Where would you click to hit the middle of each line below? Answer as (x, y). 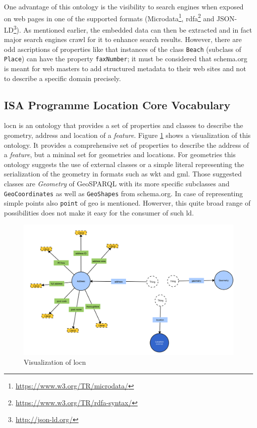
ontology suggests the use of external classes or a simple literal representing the (124, 164)
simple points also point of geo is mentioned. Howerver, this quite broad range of (127, 203)
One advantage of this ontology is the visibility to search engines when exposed (124, 6)
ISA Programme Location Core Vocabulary (117, 105)
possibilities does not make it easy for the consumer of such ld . (99, 212)
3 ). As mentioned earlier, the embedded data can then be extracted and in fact (133, 29)
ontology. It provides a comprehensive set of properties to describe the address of (127, 145)
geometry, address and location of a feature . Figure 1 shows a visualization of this (128, 135)
